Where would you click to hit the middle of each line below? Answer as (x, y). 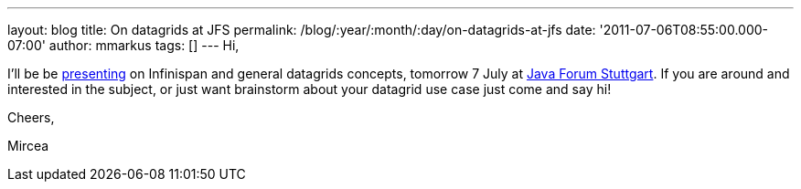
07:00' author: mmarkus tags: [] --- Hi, (123, 45)
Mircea (28, 146)
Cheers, (31, 117)
